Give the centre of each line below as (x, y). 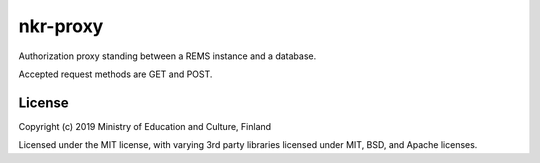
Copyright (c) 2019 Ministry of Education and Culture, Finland (145, 126)
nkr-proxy (61, 26)
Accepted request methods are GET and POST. (115, 74)
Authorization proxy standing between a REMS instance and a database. (167, 56)
